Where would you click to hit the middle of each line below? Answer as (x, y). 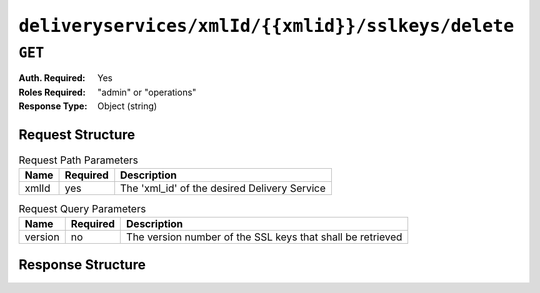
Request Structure (77, 134)
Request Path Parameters (78, 160)
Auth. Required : (52, 78)
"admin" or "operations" (147, 92)
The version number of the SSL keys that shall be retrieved (264, 237)
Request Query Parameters (82, 208)
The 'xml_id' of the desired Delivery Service (223, 188)
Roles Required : (52, 92)
